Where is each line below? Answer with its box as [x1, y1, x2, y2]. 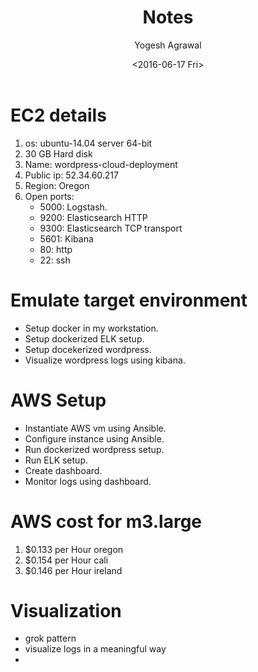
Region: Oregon [24, 179, 90, 191]
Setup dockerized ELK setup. [24, 332, 145, 345]
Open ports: [24, 190, 75, 202]
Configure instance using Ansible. [24, 432, 165, 445]
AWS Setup [10, 389, 107, 411]
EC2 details [10, 104, 107, 126]
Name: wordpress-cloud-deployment [24, 158, 178, 170]
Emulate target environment [10, 289, 248, 311]
